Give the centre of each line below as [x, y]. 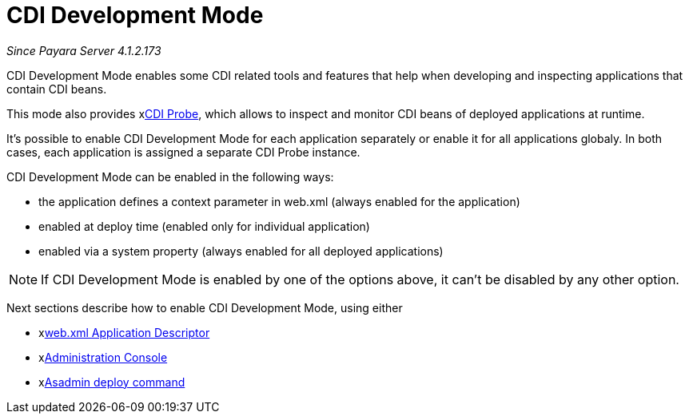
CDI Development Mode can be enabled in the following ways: [170, 176]
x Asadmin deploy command [112, 382]
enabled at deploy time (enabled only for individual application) [204, 226]
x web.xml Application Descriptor [124, 332]
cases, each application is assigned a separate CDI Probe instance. [183, 152]
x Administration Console [103, 357]
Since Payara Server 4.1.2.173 [84, 50]
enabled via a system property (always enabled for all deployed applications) [241, 251]
